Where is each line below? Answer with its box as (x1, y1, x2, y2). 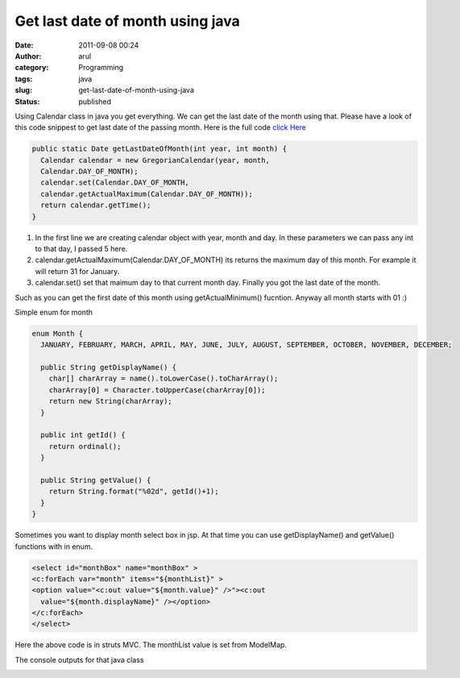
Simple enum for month (15, 307, 93, 317)
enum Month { (31, 329, 84, 338)
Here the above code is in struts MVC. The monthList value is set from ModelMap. (15, 640, 288, 650)
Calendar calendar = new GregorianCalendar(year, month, (40, 156, 270, 164)
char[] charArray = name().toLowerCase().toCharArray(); (48, 374, 279, 383)
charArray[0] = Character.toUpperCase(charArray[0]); (48, 385, 266, 394)
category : (15, 63, 49, 73)
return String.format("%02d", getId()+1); (48, 487, 219, 496)
